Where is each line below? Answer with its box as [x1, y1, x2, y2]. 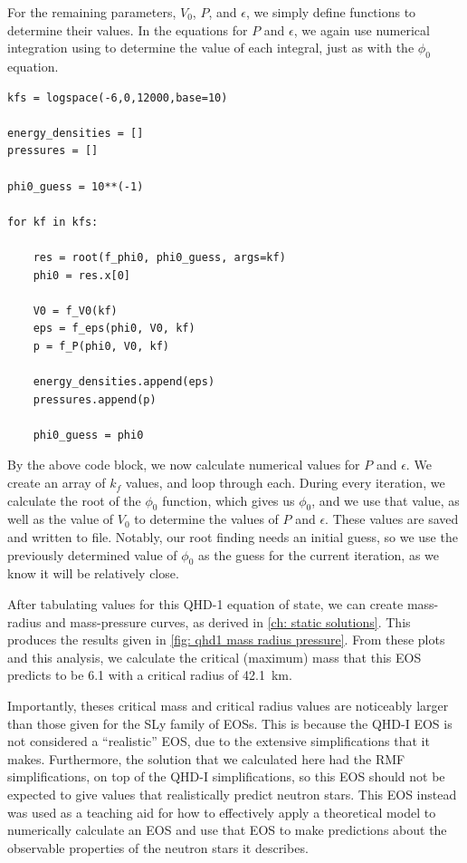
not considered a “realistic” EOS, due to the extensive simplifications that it [7, 732, 430, 751]
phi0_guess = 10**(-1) [7, 179, 144, 193]
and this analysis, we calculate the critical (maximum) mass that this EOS [7, 647, 422, 666]
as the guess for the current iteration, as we [197, 545, 440, 564]
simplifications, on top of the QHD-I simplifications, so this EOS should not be [7, 767, 445, 786]
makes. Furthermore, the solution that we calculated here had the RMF [7, 749, 405, 768]
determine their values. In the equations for [7, 20, 248, 39]
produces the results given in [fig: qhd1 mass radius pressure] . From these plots [7, 630, 445, 649]
